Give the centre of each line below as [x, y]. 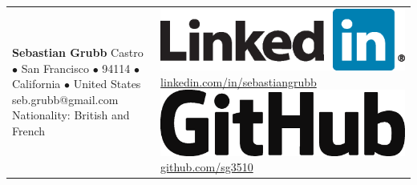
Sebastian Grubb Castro [78, 52]
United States [107, 84]
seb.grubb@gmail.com [65, 99]
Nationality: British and [71, 115]
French [29, 131]
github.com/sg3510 [207, 167]
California [36, 84]
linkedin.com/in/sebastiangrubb [239, 81]
